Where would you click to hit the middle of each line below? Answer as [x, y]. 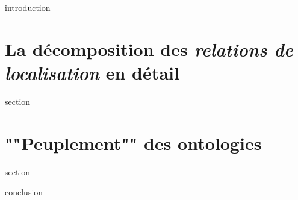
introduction [28, 7]
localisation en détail [92, 72]
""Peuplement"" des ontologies [133, 142]
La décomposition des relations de [149, 49]
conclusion [24, 192]
